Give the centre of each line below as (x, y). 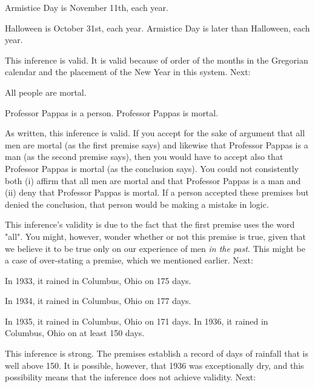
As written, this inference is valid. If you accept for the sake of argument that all (155, 133)
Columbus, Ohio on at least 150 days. (75, 333)
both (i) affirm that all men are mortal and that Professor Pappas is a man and (153, 180)
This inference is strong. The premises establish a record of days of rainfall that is (157, 353)
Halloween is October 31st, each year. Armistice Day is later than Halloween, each (157, 28)
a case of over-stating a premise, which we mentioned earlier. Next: (129, 260)
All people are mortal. (46, 92)
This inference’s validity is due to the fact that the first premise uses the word (150, 224)
